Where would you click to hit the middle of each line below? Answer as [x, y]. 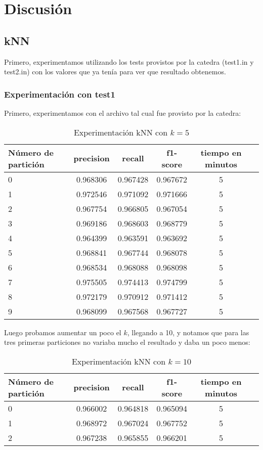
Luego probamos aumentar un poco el [63, 332]
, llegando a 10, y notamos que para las [188, 332]
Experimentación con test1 [60, 94]
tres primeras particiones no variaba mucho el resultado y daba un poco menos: [127, 342]
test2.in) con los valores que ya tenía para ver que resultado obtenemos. [115, 72]
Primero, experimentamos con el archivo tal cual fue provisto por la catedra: [123, 112]
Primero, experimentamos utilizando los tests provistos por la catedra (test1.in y [129, 61]
